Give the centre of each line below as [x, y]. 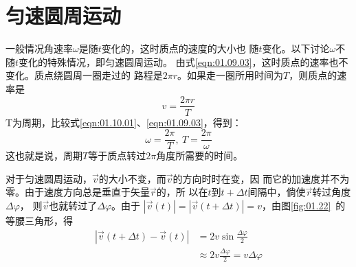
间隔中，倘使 [277, 192]
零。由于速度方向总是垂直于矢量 [78, 192]
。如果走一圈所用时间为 [230, 75]
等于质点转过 [117, 155]
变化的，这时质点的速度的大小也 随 [180, 48]
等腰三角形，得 [39, 220]
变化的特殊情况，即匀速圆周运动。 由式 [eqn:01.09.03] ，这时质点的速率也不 [183, 61]
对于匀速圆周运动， [49, 178]
